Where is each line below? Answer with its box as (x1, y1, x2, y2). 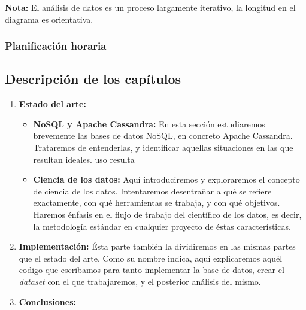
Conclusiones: (19, 295, 77, 308)
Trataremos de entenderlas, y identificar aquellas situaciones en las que (33, 141, 293, 154)
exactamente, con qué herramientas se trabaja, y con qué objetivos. (33, 196, 280, 209)
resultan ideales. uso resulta (33, 153, 135, 165)
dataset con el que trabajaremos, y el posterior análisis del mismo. (19, 275, 261, 287)
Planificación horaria (5, 38, 107, 53)
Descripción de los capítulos (5, 69, 181, 88)
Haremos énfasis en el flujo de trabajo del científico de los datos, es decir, (33, 208, 302, 220)
